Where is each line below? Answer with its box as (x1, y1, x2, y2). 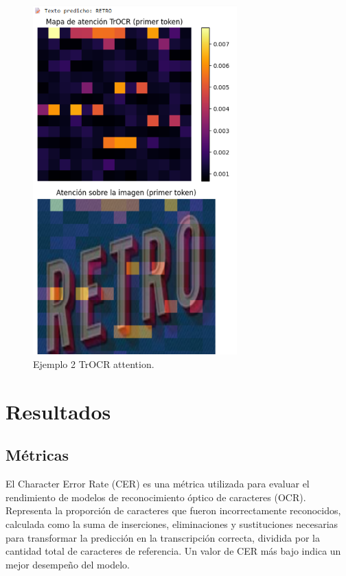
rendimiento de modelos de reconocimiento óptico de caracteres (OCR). (5, 489, 306, 504)
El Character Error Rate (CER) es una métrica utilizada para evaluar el (5, 476, 310, 491)
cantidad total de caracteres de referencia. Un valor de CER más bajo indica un (5, 544, 341, 558)
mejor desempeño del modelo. (5, 557, 130, 571)
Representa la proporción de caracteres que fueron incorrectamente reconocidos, (5, 503, 341, 518)
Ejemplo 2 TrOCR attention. (33, 357, 154, 371)
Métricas (5, 444, 69, 465)
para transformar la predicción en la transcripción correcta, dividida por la (5, 530, 320, 544)
